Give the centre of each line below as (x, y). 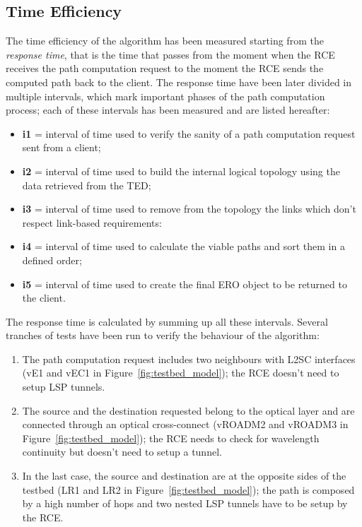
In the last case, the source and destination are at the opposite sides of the (184, 476)
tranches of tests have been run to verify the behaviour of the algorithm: (163, 335)
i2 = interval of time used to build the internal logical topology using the (181, 171)
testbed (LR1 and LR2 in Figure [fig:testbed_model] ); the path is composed (188, 489)
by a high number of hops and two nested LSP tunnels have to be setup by (185, 503)
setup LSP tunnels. (64, 387)
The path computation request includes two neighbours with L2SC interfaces (189, 359)
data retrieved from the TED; (87, 185)
